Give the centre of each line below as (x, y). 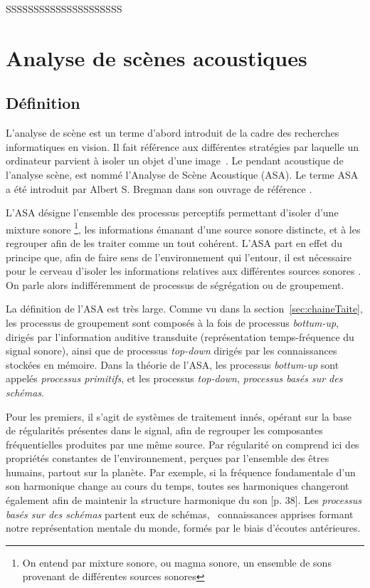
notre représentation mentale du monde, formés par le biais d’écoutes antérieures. (183, 528)
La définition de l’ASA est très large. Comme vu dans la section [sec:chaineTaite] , (184, 309)
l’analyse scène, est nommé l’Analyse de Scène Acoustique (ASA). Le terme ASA (182, 174)
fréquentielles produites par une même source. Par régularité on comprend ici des (183, 444)
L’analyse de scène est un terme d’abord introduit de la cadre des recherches (173, 133)
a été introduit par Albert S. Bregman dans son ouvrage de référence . (159, 188)
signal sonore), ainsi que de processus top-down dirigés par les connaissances (171, 351)
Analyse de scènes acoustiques (157, 57)
